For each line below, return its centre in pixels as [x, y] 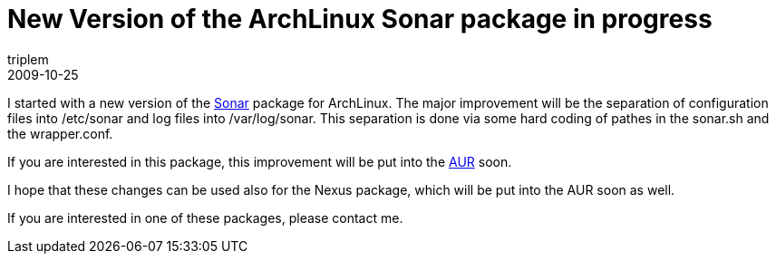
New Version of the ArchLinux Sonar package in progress [360, 19]
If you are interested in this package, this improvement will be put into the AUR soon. [260, 161]
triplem [28, 59]
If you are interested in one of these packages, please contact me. [205, 217]
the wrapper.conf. [60, 133]
